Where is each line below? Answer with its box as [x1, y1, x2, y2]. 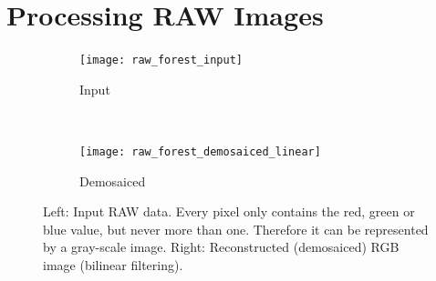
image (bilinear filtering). [43, 256, 183, 274]
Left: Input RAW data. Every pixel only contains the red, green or [43, 202, 415, 221]
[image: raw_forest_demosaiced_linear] [79, 145, 321, 158]
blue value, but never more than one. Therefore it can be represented [43, 219, 429, 238]
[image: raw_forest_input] [79, 54, 243, 67]
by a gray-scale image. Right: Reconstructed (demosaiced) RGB [43, 237, 400, 256]
